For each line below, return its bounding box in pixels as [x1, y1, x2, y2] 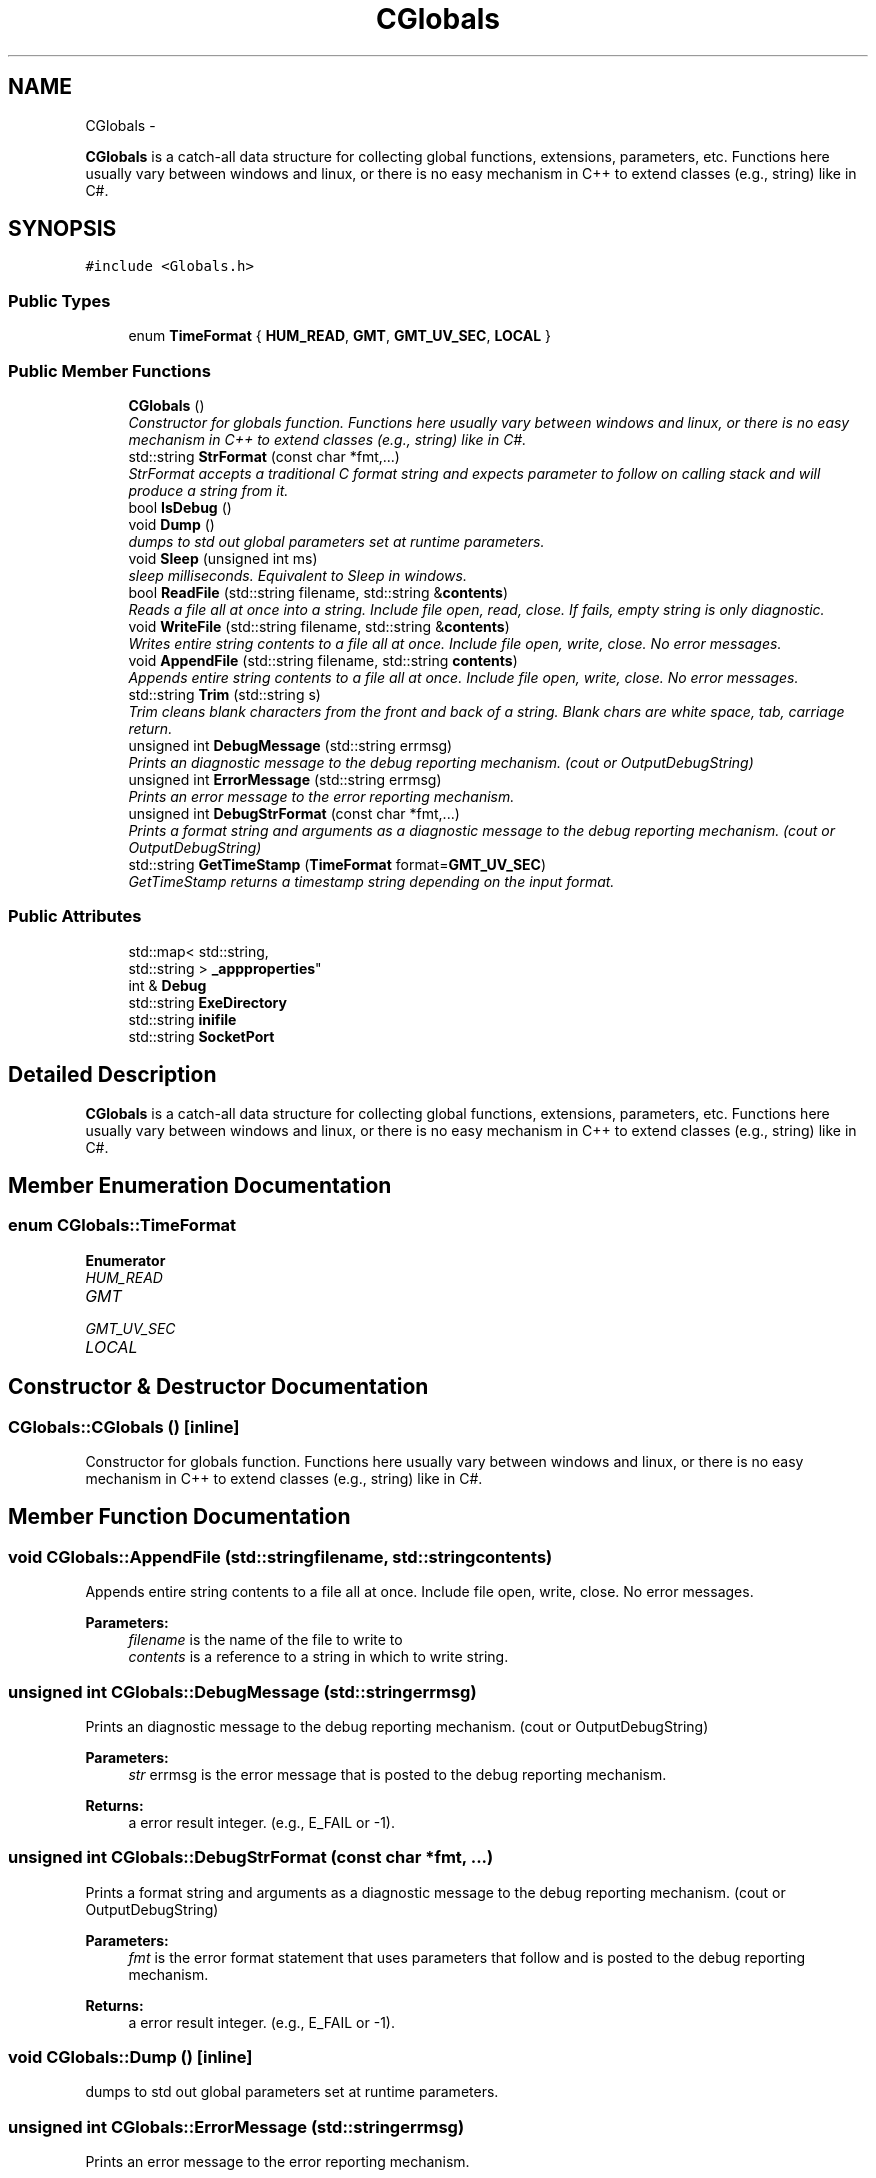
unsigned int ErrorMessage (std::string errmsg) [128, 770, 442, 788]
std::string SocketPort [128, 1027, 275, 1045]
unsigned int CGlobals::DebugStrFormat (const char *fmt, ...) [8, 1847, 494, 1868]
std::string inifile [128, 1010, 237, 1028]
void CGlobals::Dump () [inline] [8, 2047, 253, 2068]
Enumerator [85, 1251, 166, 1269]
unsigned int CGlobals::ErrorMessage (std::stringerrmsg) [8, 2116, 465, 2137]
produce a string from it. [128, 481, 289, 499]
